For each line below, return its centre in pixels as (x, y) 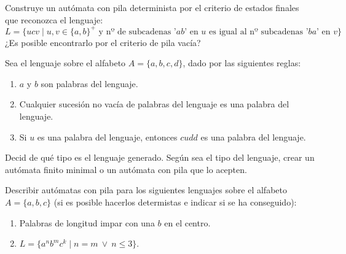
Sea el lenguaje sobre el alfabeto (65, 63)
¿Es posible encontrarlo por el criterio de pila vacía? (103, 42)
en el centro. (187, 222)
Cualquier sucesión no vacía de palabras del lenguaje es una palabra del (154, 104)
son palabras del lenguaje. (89, 83)
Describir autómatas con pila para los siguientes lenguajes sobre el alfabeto (146, 190)
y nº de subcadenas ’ (137, 32)
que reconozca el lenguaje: (54, 19)
